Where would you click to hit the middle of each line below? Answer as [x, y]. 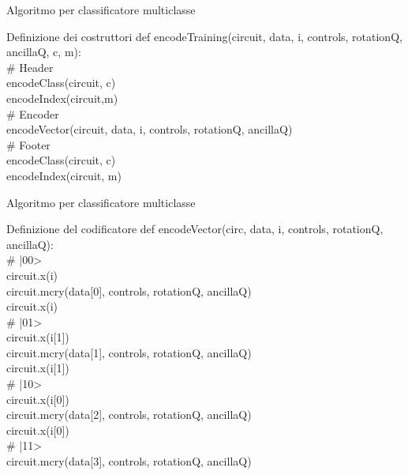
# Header [30, 67]
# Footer [28, 144]
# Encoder [33, 113]
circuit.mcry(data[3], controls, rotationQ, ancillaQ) [129, 461]
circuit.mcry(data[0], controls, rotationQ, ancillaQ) [129, 290]
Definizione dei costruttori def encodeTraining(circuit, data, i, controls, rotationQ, [204, 36]
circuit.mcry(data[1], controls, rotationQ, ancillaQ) [129, 352]
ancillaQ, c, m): [44, 52]
